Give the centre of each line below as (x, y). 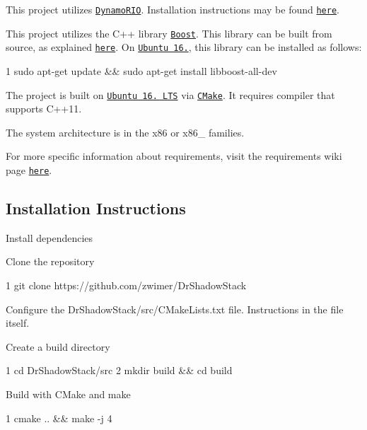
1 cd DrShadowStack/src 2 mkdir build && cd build (119, 370)
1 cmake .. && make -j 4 (59, 418)
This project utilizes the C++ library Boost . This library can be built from (169, 33)
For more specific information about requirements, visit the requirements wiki (174, 156)
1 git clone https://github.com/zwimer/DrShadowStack (126, 285)
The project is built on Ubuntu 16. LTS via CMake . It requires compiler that (170, 94)
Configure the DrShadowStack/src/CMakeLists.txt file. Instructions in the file (175, 309)
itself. (18, 323)
